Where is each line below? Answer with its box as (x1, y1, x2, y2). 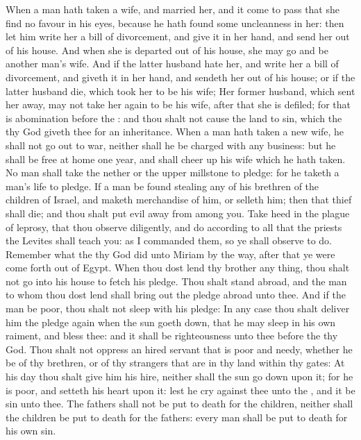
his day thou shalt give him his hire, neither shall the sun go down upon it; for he (6, 369, 353, 384)
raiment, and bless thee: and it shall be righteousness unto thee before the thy (6, 328, 338, 343)
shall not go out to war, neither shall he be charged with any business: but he (6, 137, 336, 152)
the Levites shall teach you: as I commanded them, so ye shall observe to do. (6, 233, 333, 248)
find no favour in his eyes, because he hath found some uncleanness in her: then (6, 15, 344, 30)
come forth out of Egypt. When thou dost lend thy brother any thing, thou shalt (6, 260, 350, 275)
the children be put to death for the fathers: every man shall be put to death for (6, 409, 348, 424)
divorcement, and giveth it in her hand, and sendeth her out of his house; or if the (6, 69, 355, 84)
